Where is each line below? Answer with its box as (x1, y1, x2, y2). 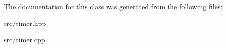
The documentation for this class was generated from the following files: (4, 1, 223, 11)
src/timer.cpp (4, 34, 45, 45)
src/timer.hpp (4, 18, 46, 28)
